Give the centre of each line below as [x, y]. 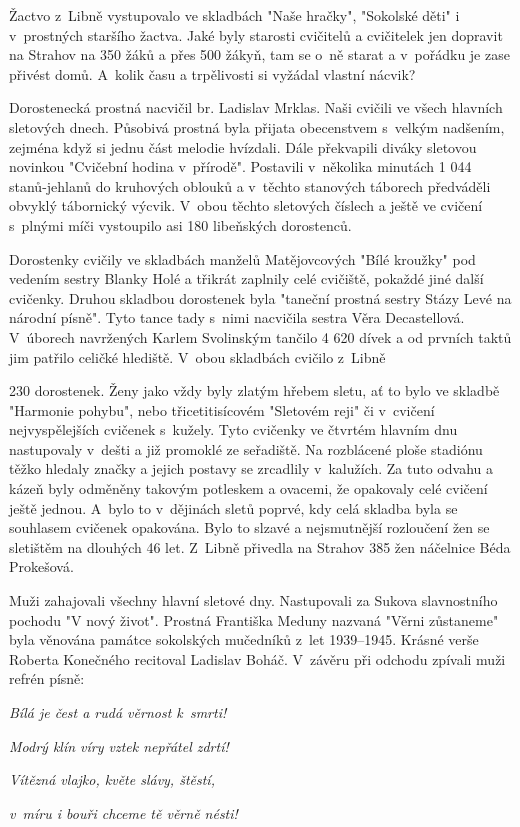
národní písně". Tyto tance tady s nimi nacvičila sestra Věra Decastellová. [237, 317]
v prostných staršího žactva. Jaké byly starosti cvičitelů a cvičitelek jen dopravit [256, 34]
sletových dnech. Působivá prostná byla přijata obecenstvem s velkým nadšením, [257, 126]
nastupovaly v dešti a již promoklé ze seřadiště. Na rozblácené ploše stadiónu [246, 448]
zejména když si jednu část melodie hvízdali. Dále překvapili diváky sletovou [243, 146]
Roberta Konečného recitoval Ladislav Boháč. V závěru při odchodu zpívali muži [257, 658]
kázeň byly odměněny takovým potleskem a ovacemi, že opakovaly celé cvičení [248, 488]
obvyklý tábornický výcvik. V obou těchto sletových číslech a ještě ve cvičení [246, 205]
